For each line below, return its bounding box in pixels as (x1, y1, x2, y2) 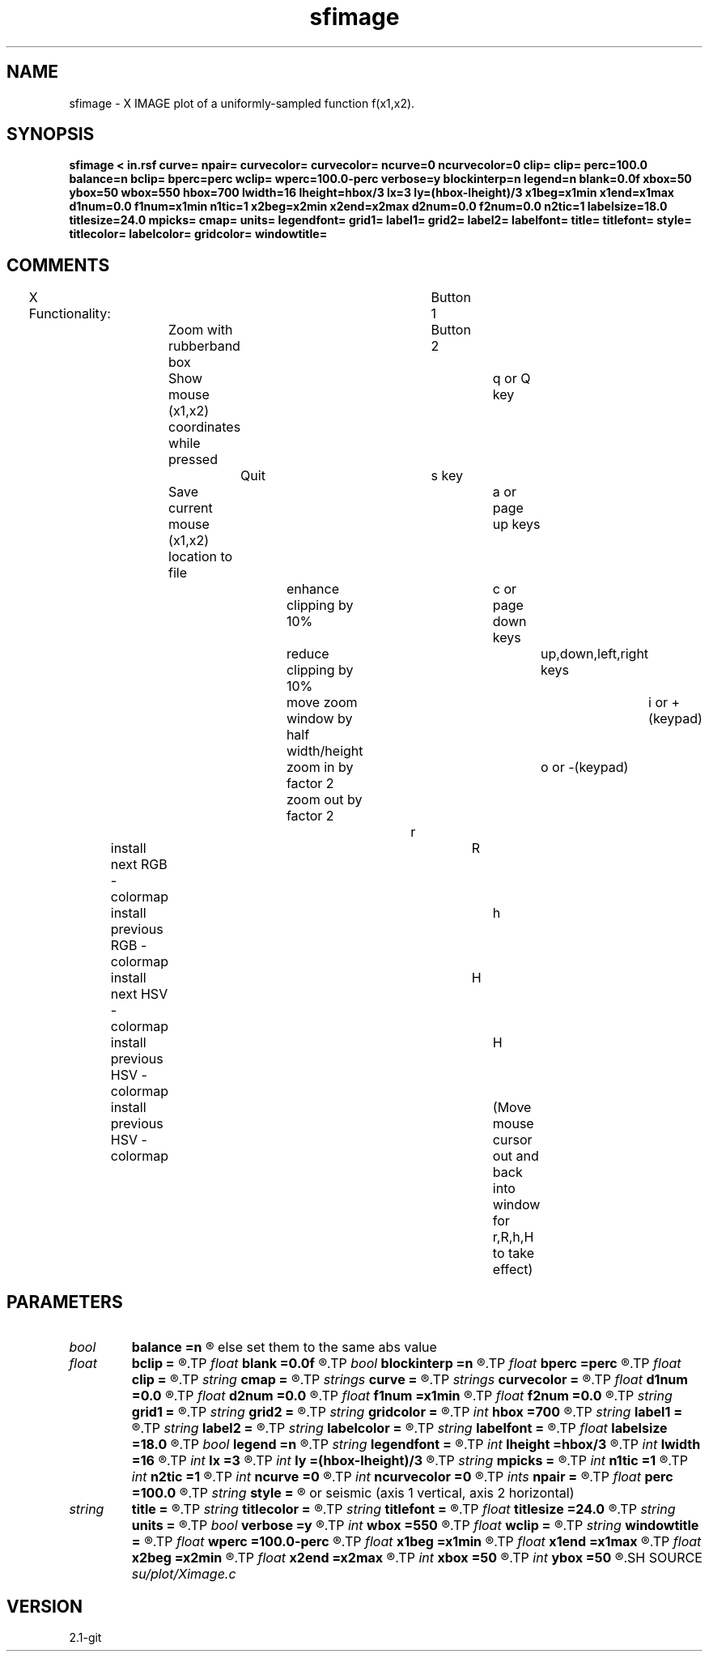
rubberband (168, 338, 240, 355)
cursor (492, 1132, 533, 1149)
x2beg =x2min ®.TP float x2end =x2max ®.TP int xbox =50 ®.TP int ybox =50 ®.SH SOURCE (131, 1549, 703, 1566)
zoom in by (286, 759, 354, 776)
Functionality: (28, 305, 111, 322)
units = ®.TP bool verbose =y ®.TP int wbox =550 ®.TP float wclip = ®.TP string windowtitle (131, 1517, 699, 1534)
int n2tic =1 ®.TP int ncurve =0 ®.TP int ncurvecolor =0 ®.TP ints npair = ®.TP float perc (131, 1468, 673, 1485)
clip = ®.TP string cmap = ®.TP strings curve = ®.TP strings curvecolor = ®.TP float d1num (131, 1371, 688, 1388)
